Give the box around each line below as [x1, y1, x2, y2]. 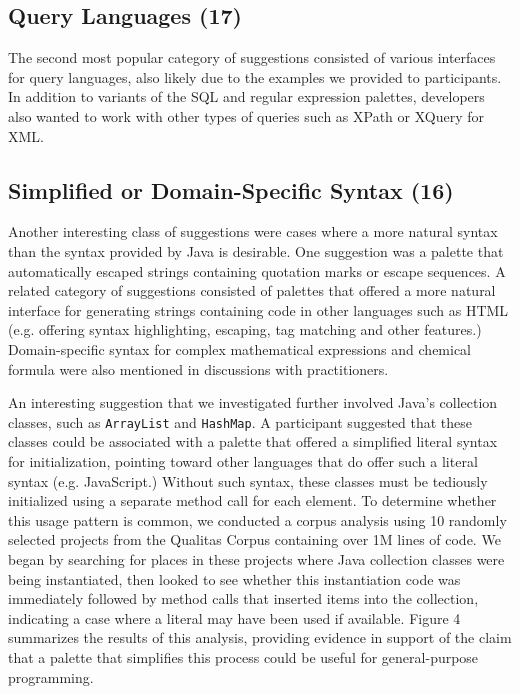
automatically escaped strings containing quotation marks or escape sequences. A [8, 260, 506, 281]
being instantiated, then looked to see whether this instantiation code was [8, 568, 461, 589]
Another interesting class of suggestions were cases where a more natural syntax [8, 221, 498, 242]
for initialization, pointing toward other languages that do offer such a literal [8, 450, 478, 471]
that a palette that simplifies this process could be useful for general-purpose [8, 646, 479, 667]
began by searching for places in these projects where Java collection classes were [8, 548, 505, 569]
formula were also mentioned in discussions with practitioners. [8, 358, 389, 379]
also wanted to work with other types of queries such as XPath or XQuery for [8, 105, 485, 126]
